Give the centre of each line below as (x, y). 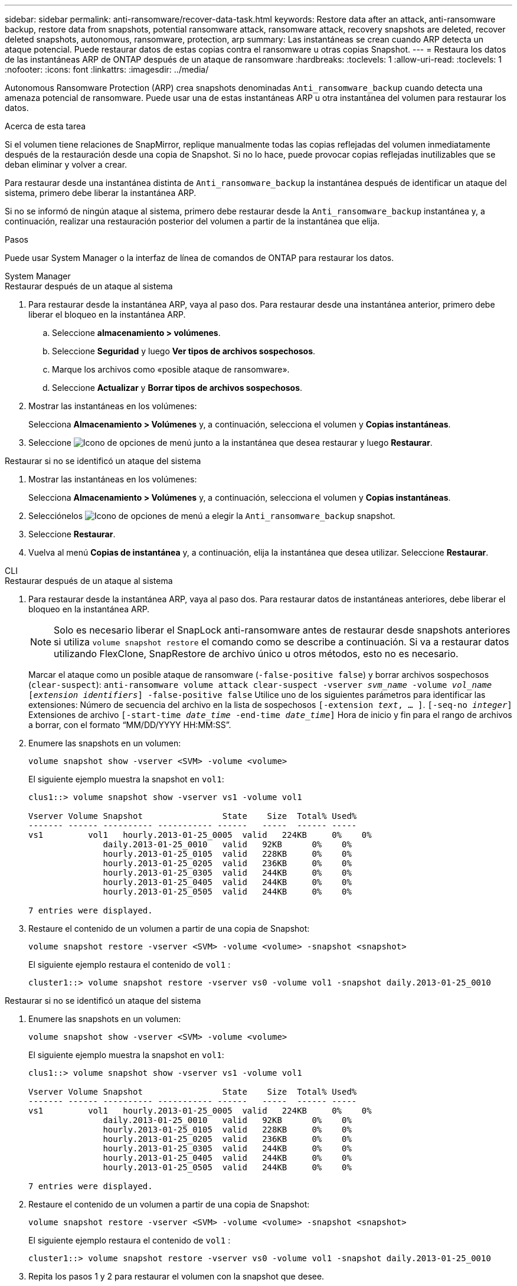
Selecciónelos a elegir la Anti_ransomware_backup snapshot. (212, 516)
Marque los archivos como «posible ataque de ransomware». (171, 369)
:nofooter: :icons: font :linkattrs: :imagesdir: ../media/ (107, 69)
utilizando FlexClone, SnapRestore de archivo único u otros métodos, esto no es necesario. (256, 654)
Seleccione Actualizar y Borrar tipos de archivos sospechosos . (177, 388)
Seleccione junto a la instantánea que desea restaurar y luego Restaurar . (230, 443)
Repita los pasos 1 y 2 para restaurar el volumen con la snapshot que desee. (176, 1276)
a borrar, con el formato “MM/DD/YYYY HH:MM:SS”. (130, 725)
